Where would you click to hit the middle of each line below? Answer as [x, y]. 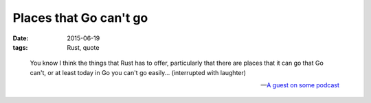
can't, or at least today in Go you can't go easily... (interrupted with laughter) [138, 72]
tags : [20, 47]
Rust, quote [83, 47]
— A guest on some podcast [300, 85]
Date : [21, 38]
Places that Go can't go [80, 18]
